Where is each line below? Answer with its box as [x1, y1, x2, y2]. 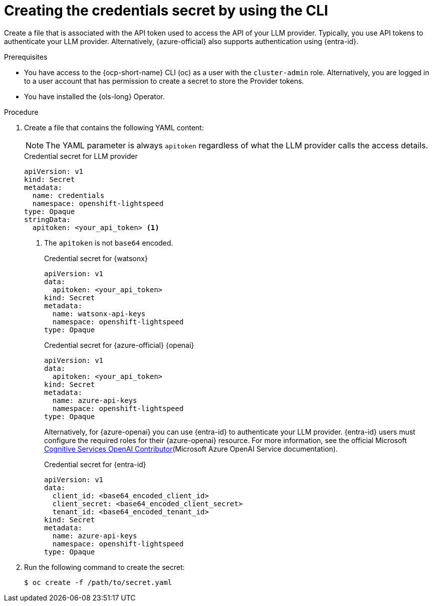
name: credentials [32, 191, 105, 199]
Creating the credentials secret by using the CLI [4, 2, 328, 19]
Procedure [4, 107, 39, 116]
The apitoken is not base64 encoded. [44, 238, 173, 247]
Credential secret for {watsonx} [44, 254, 148, 263]
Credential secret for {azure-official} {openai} [44, 340, 194, 349]
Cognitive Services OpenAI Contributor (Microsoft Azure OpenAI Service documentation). [44, 444, 338, 453]
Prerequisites [4, 52, 48, 61]
